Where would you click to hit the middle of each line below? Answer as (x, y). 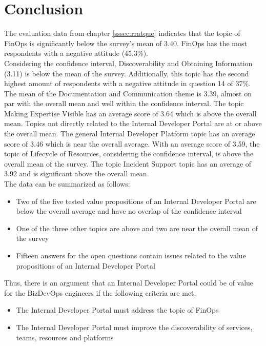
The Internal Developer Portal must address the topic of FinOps (117, 310)
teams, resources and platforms (65, 337)
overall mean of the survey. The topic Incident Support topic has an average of (128, 163)
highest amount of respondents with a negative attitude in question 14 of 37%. (128, 83)
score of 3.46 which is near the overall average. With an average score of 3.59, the (132, 143)
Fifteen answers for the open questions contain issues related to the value (131, 255)
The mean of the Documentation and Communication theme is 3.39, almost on (128, 93)
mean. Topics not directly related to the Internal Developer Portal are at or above (133, 123)
